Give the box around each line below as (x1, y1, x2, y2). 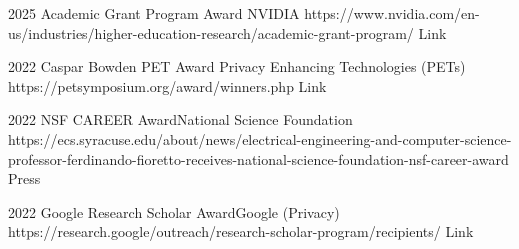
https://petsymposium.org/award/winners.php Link (8, 75, 327, 96)
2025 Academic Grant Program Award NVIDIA (8, 3, 300, 23)
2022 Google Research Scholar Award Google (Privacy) (8, 201, 340, 222)
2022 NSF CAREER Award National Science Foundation (8, 109, 353, 130)
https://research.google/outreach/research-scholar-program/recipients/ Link (8, 221, 474, 242)
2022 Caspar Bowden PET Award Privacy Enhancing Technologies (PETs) (8, 56, 466, 77)
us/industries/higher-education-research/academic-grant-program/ (8, 22, 414, 43)
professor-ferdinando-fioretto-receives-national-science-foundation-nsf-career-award (8, 148, 509, 169)
